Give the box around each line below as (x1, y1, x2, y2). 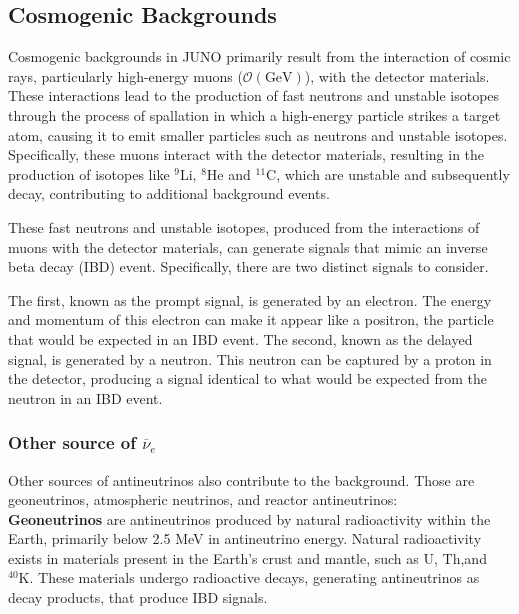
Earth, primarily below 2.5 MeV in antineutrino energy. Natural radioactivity (8, 528, 482, 549)
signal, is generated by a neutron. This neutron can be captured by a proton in (8, 348, 492, 369)
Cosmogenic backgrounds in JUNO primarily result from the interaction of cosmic (8, 46, 511, 67)
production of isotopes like (8, 163, 170, 184)
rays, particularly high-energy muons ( (8, 65, 243, 86)
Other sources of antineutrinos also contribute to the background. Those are (8, 469, 475, 490)
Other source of (8, 430, 136, 455)
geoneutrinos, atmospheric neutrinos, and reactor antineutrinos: (8, 489, 398, 510)
